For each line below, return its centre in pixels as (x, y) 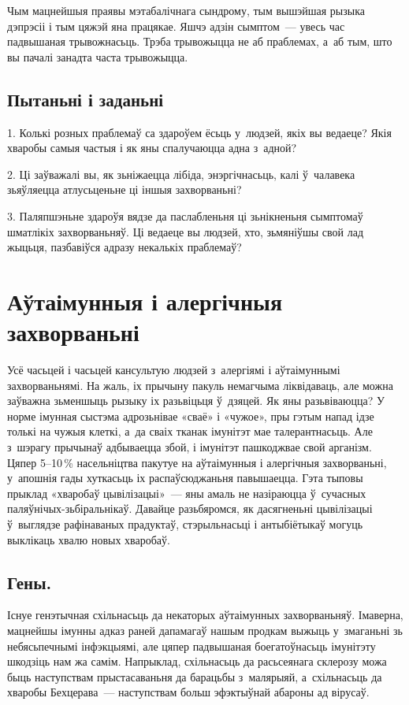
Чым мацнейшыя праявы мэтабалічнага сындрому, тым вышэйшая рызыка (186, 10)
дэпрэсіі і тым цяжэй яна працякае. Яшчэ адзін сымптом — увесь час (176, 26)
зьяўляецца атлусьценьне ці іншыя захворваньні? (125, 189)
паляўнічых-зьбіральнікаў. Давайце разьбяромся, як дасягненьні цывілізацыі (190, 508)
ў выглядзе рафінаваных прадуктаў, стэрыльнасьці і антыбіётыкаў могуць (185, 523)
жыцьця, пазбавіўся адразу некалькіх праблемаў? (125, 247)
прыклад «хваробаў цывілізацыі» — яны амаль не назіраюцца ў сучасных (187, 493)
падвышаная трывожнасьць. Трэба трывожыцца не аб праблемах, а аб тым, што (200, 41)
